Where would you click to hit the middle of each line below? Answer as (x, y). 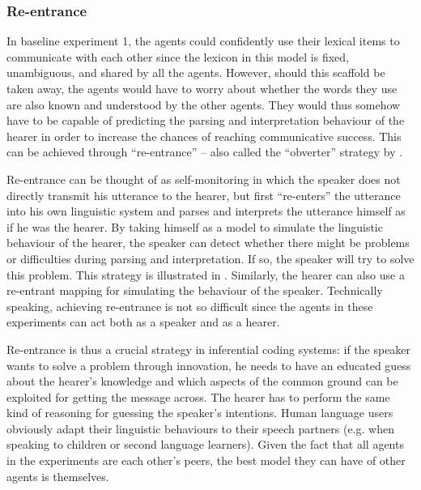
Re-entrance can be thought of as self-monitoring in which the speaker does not (204, 179)
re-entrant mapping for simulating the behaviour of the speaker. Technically (195, 290)
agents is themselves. (58, 476)
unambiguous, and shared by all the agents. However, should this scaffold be (196, 72)
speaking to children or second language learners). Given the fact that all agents (205, 444)
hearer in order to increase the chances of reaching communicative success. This (204, 136)
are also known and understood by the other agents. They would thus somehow (204, 104)
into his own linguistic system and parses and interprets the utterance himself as (206, 211)
